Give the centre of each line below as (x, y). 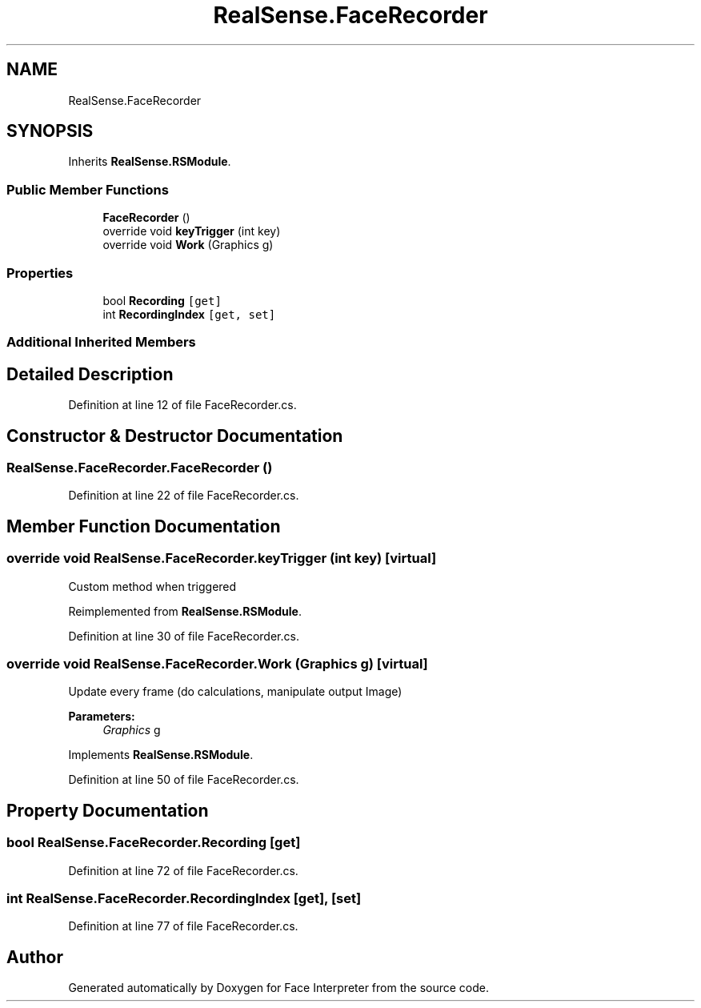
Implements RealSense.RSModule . (161, 755)
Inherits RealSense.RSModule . (150, 162)
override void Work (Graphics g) (188, 245)
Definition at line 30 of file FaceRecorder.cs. (184, 636)
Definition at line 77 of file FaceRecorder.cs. (183, 926)
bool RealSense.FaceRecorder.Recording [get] (154, 843)
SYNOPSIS (50, 131)
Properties (40, 273)
